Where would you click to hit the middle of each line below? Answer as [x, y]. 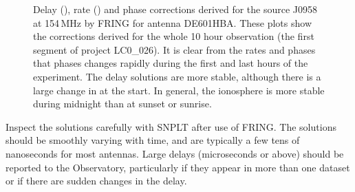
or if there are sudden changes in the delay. [96, 181]
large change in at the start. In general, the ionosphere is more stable [179, 90]
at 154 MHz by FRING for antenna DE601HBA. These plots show [172, 22]
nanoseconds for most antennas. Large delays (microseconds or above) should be [175, 153]
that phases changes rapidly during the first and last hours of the [171, 63]
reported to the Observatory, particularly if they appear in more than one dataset [178, 167]
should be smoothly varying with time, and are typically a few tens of [153, 140]
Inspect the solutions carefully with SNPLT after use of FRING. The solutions [171, 126]
